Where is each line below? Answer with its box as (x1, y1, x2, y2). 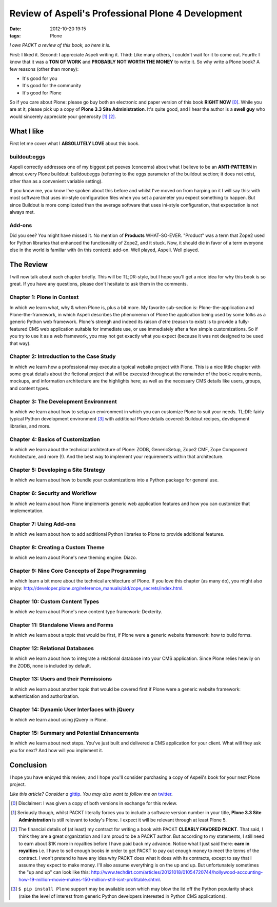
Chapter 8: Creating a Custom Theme (9, 543, 105, 551)
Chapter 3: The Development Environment (9, 398, 117, 405)
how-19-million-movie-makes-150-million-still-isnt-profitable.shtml (18, 876, 160, 882)
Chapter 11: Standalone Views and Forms (9, 621, 114, 628)
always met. (9, 209, 35, 215)
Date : (9, 26, 22, 32)
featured (9, 326, 28, 332)
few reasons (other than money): (9, 66, 79, 72)
